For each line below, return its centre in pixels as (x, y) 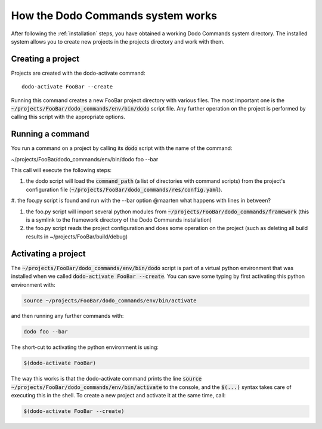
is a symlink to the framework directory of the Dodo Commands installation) (119, 220)
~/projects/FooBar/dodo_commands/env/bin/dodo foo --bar (85, 159)
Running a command (50, 134)
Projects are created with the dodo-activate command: (78, 73)
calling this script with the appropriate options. (68, 117)
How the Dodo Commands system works (114, 16)
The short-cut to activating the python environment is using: (85, 347)
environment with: (33, 284)
